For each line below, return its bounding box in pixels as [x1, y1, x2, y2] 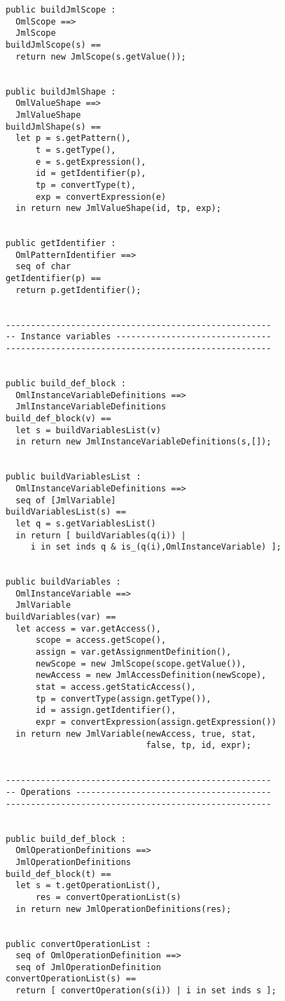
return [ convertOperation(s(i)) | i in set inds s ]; [15, 986, 277, 996]
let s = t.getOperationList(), [15, 880, 161, 891]
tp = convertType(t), [35, 179, 137, 190]
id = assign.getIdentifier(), [35, 705, 176, 716]
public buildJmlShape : [6, 86, 116, 97]
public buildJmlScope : [6, 5, 116, 15]
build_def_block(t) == [6, 869, 111, 879]
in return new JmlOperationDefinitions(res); [15, 904, 232, 914]
